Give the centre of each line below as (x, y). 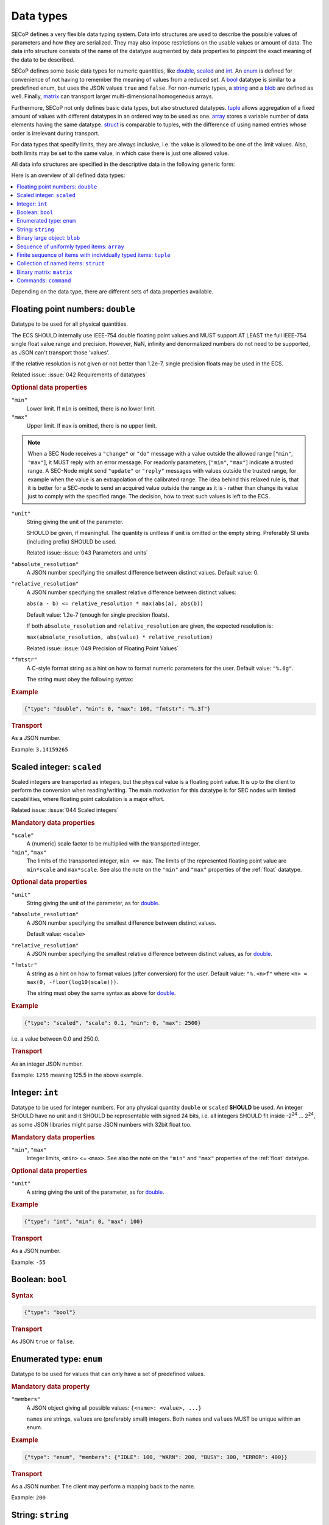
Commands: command (44, 281)
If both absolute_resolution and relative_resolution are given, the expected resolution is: (150, 626)
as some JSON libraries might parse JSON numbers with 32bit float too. (101, 1124)
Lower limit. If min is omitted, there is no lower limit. (91, 408)
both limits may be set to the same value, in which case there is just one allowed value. (120, 153)
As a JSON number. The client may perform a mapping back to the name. (103, 1486)
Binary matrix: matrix (44, 272)
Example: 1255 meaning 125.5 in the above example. (77, 1075)
